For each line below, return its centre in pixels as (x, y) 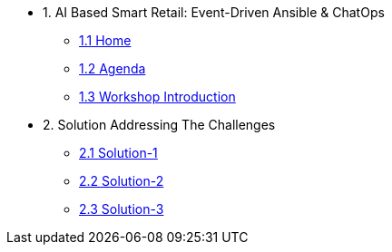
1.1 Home (105, 40)
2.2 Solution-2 (122, 181)
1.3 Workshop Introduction (157, 97)
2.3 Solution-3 (122, 209)
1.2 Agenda (113, 68)
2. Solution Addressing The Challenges (159, 125)
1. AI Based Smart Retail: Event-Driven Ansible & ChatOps (214, 12)
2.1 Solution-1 (118, 153)
